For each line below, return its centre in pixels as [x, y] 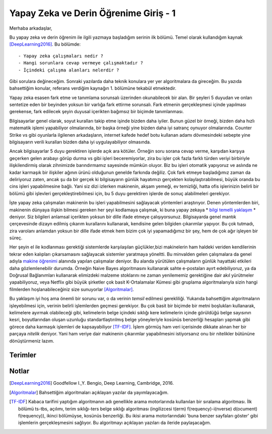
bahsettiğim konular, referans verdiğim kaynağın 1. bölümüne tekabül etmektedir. [93, 89]
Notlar [19, 371]
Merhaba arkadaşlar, [31, 28]
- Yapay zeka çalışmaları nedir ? [61, 56]
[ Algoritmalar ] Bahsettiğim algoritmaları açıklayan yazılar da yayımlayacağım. [89, 392]
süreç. [16, 238]
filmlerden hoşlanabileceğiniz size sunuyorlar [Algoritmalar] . [72, 289]
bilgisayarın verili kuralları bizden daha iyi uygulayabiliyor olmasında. [80, 142]
